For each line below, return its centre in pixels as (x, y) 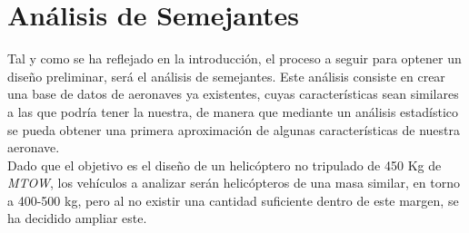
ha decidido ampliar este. (77, 218)
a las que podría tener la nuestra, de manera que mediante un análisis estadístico (233, 111)
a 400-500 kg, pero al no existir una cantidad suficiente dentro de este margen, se (233, 200)
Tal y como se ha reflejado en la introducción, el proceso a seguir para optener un (234, 58)
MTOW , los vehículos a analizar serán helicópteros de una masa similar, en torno (234, 183)
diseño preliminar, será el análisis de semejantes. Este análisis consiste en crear (226, 76)
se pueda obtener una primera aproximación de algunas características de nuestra (234, 129)
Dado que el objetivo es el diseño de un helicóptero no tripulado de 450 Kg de (225, 165)
